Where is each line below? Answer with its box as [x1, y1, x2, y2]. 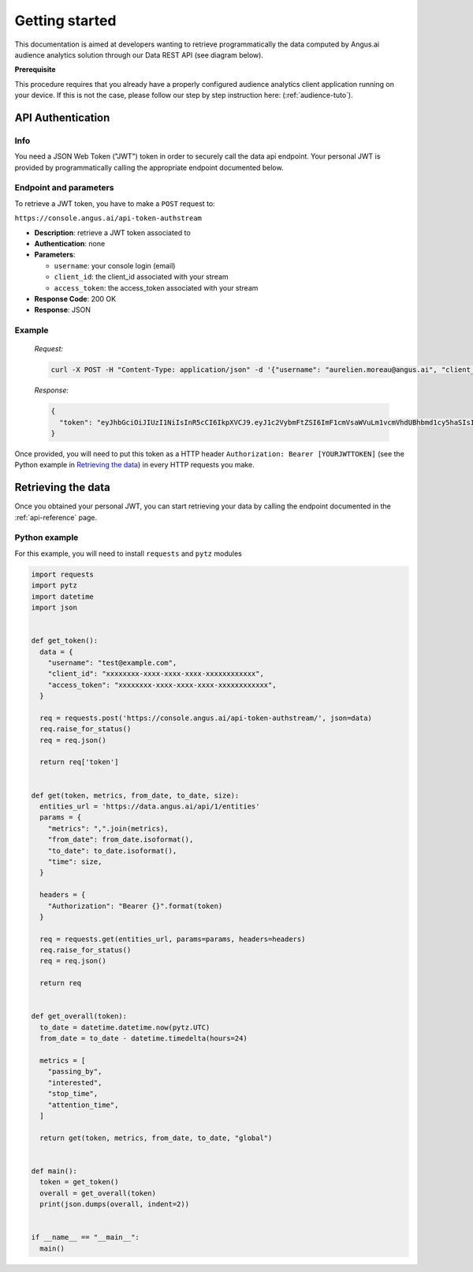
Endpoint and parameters [14, 182, 114, 193]
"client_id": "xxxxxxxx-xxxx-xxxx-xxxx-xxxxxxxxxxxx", [47, 670, 264, 678]
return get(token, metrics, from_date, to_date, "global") [39, 1133, 273, 1143]
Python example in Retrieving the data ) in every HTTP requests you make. [14, 460, 255, 470]
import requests [31, 569, 95, 579]
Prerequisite [14, 65, 56, 74]
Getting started [14, 12, 117, 29]
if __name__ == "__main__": [31, 1233, 140, 1242]
